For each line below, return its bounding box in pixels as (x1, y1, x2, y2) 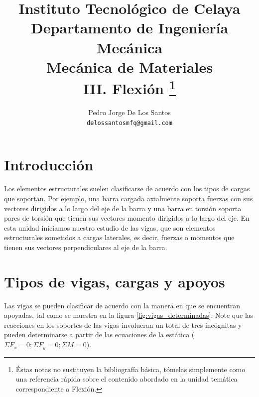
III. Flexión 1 (83, 76, 176, 99)
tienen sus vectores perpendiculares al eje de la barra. (4, 242, 167, 252)
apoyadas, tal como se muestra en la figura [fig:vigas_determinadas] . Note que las (4, 310, 254, 320)
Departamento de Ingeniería (30, 17, 229, 38)
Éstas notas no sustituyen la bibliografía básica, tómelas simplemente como (15, 364, 246, 374)
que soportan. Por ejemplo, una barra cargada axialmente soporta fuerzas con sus (4, 193, 253, 203)
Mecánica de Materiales (46, 56, 213, 77)
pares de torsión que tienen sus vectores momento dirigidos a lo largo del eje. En (4, 213, 250, 223)
